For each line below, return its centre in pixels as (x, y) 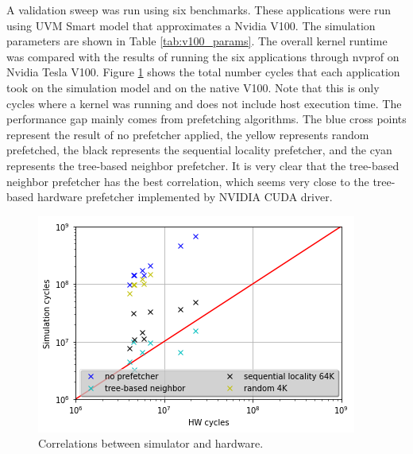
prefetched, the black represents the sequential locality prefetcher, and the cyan (199, 150)
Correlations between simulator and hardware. (151, 443)
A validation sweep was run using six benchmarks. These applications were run (199, 10)
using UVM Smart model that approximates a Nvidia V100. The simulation (191, 25)
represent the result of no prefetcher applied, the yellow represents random (188, 134)
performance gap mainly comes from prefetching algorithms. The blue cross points (206, 119)
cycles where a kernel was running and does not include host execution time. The (204, 103)
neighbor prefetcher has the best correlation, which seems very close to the (188, 181)
